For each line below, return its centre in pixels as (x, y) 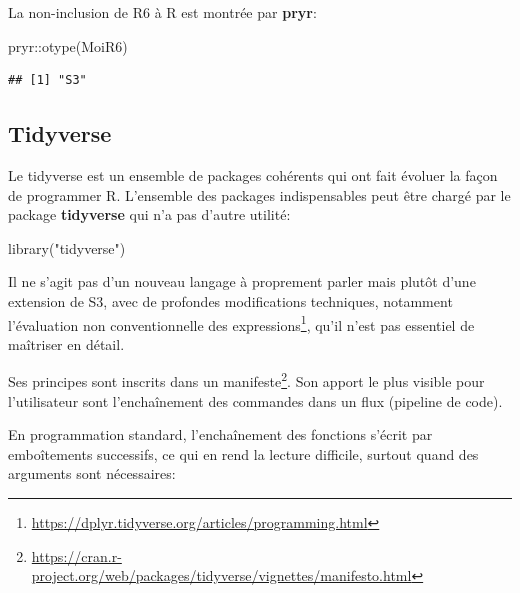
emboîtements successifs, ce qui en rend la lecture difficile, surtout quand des (243, 453)
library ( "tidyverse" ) (67, 247)
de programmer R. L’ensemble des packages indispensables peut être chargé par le (259, 194)
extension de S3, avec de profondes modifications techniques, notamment (230, 300)
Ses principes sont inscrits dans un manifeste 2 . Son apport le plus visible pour (246, 380)
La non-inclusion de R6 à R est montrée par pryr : (162, 12)
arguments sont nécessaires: (92, 473)
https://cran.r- (76, 555)
